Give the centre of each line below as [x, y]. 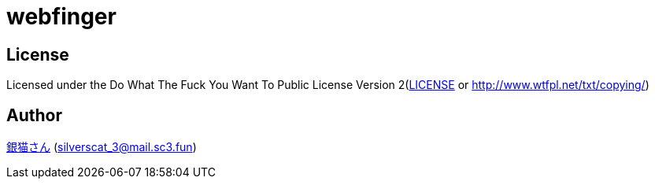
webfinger [61, 17]
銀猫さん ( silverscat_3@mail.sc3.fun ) [102, 147]
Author [34, 115]
